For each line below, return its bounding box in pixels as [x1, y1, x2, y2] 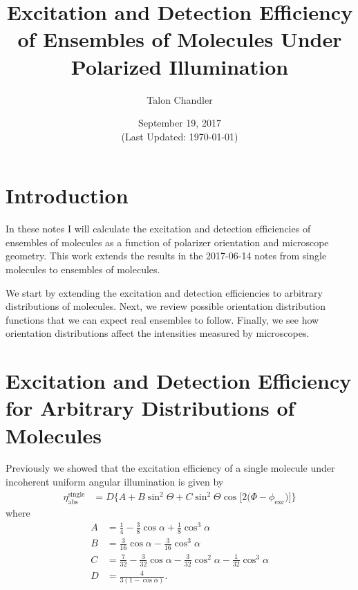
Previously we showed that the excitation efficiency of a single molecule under [6, 461, 335, 475]
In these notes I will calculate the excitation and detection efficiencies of [6, 221, 311, 236]
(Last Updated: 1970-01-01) [121, 129, 238, 143]
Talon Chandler [147, 92, 213, 107]
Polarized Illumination [70, 52, 289, 80]
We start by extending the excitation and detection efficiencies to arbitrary [6, 285, 323, 299]
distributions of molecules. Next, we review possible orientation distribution [6, 299, 326, 313]
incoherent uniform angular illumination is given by [6, 474, 224, 489]
